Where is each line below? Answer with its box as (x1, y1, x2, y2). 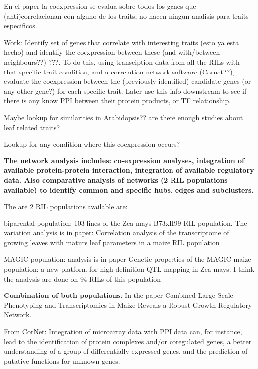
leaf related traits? (4, 122, 60, 132)
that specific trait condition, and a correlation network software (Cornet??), (4, 66, 235, 76)
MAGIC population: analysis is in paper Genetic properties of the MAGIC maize (4, 254, 251, 264)
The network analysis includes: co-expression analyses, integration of (4, 155, 244, 165)
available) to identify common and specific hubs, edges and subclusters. (4, 184, 254, 195)
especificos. (4, 20, 37, 31)
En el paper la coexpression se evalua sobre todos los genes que (4, 1, 196, 11)
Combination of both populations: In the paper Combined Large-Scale (4, 290, 233, 300)
